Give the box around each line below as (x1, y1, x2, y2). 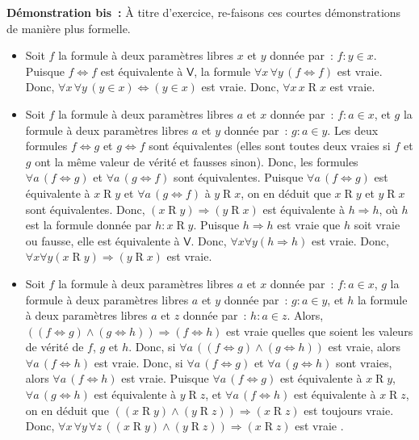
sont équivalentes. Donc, (25, 200, 145, 217)
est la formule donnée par (25, 216, 152, 233)
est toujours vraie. (304, 401, 394, 418)
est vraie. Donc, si (94, 354, 183, 371)
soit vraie (354, 216, 400, 233)
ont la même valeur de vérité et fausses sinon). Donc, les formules (35, 153, 358, 170)
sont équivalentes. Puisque (174, 169, 304, 186)
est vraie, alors (328, 338, 400, 355)
